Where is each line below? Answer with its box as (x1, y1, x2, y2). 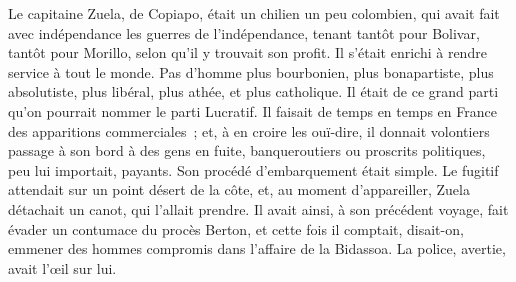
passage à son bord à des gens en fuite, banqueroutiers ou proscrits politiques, (8, 140, 486, 161)
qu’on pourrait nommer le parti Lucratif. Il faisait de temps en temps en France (8, 100, 497, 121)
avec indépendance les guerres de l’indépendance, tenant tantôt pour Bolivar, (8, 22, 480, 43)
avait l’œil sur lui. (8, 257, 117, 278)
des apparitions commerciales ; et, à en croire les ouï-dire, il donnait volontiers (8, 120, 490, 141)
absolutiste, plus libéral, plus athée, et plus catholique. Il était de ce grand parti (8, 81, 499, 102)
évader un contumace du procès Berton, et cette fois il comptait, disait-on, (8, 218, 464, 239)
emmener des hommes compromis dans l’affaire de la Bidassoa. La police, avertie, (8, 238, 506, 259)
